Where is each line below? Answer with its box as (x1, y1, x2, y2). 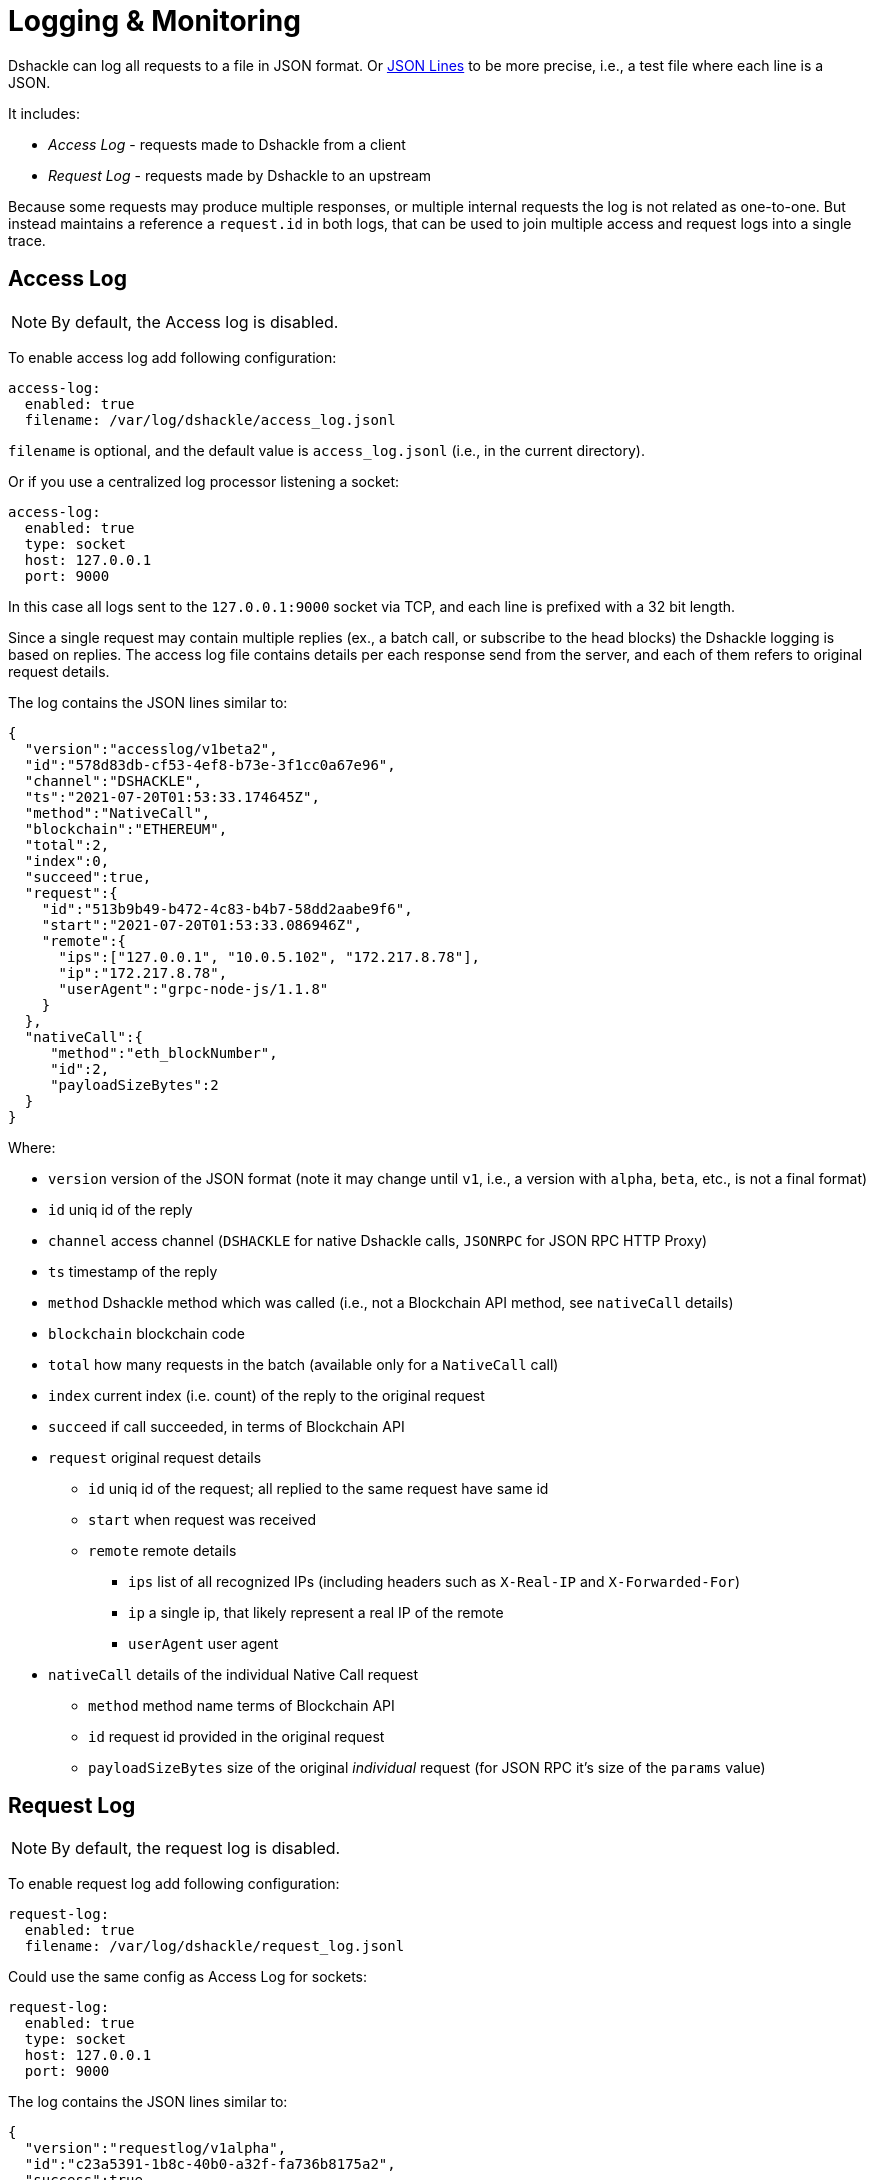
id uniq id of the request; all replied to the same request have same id (88, 1479, 549, 1497)
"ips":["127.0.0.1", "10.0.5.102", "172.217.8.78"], (58, 948, 481, 965)
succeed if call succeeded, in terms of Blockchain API (48, 1417, 405, 1435)
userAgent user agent (128, 1634, 279, 1652)
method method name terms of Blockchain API (88, 1696, 395, 1714)
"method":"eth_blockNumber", (50, 1044, 278, 1061)
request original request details (48, 1448, 262, 1466)
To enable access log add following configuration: (8, 348, 337, 366)
